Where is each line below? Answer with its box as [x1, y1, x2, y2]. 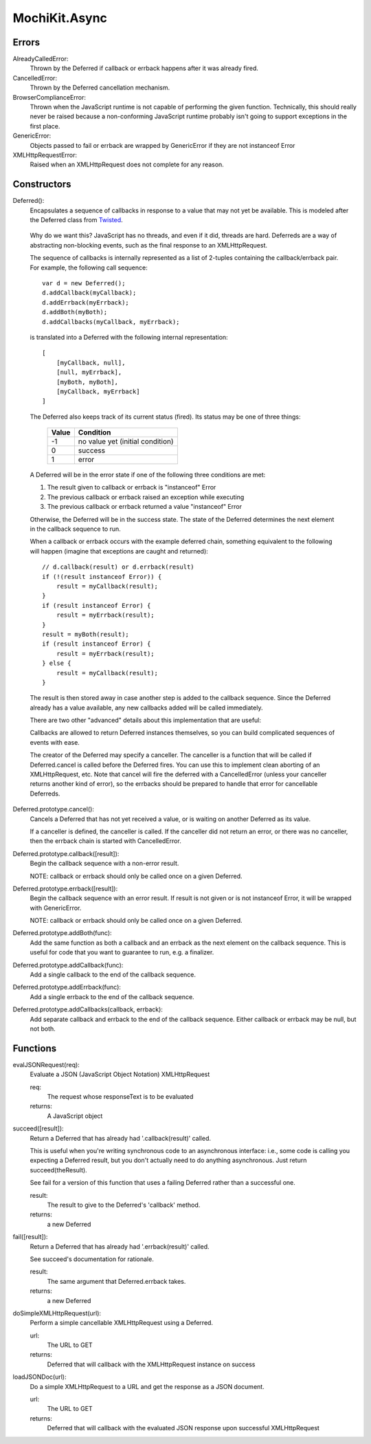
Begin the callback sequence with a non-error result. [30, 860, 179, 868]
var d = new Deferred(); [42, 279, 126, 287]
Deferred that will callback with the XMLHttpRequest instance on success [47, 1360, 256, 1368]
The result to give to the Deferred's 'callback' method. [47, 1201, 201, 1209]
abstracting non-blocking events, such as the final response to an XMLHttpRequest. [30, 241, 268, 249]
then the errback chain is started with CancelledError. [30, 837, 181, 845]
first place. [30, 122, 60, 130]
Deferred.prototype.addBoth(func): [12, 929, 113, 937]
